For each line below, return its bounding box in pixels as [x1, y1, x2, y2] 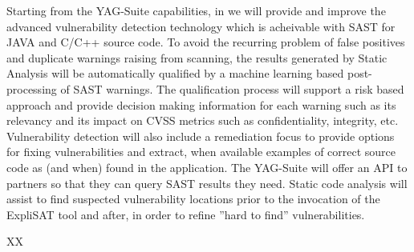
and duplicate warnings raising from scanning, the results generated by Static [6, 49, 388, 66]
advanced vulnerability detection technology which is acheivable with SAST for [6, 18, 396, 34]
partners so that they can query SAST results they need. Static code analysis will [6, 174, 408, 191]
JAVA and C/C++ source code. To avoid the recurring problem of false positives [6, 34, 405, 50]
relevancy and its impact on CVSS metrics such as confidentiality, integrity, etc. [6, 112, 399, 129]
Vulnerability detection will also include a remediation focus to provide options [6, 127, 395, 144]
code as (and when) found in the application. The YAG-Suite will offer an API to [6, 158, 408, 175]
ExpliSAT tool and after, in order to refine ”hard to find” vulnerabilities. [6, 206, 365, 222]
